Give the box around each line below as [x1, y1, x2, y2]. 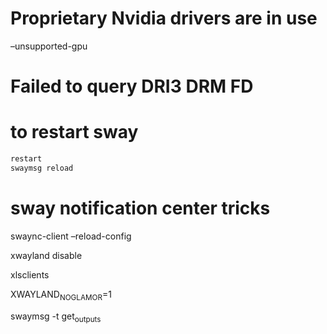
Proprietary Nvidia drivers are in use [10, 7, 318, 30]
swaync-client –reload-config [10, 230, 132, 242]
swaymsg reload [10, 163, 74, 173]
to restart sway [10, 121, 139, 144]
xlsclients [10, 268, 50, 281]
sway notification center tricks [10, 197, 271, 219]
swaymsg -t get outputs [10, 310, 102, 324]
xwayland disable [10, 249, 83, 261]
